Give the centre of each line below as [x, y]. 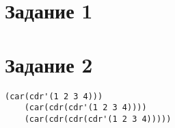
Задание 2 [49, 64]
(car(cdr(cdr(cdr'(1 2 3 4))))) [98, 119]
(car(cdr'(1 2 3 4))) [54, 96]
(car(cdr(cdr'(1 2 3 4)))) [85, 108]
